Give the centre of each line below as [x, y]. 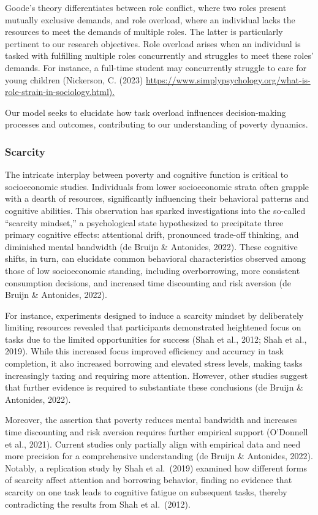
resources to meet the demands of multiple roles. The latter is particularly [144, 32]
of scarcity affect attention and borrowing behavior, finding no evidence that [149, 480]
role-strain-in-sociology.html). [60, 92]
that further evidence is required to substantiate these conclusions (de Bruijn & [154, 387]
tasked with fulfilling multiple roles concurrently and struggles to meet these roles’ [159, 55]
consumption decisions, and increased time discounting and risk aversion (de [148, 282]
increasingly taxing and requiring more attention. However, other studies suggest [157, 375]
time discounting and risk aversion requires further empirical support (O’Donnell [157, 432]
